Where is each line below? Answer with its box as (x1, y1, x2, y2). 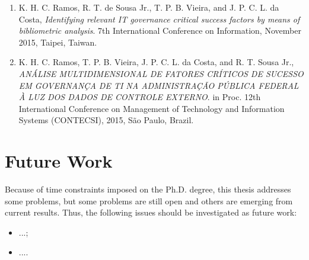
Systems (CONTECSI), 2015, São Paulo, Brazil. (18, 114, 194, 126)
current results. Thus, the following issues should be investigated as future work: (5, 206, 297, 219)
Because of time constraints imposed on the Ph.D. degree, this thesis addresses (5, 183, 291, 195)
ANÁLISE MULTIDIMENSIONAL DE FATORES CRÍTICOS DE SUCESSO (18, 67, 304, 79)
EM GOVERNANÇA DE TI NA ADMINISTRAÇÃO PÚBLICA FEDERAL (18, 79, 299, 91)
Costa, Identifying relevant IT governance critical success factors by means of (18, 12, 300, 25)
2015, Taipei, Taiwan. (18, 36, 97, 48)
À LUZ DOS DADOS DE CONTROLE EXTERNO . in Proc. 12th (18, 91, 261, 103)
